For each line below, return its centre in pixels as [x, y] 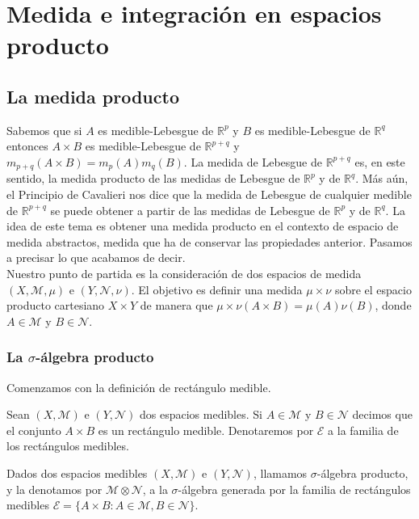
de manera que [176, 305]
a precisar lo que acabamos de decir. [96, 257]
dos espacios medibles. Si [201, 414]
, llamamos [280, 473]
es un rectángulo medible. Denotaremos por [206, 430]
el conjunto [34, 430]
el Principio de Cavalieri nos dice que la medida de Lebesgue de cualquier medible [209, 194]
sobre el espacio [373, 289]
